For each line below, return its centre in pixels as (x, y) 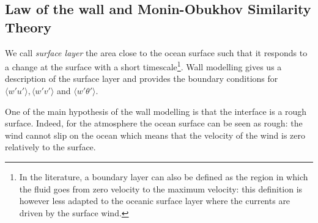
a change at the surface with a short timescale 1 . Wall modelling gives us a (143, 66)
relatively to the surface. (50, 147)
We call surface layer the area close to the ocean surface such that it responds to (156, 52)
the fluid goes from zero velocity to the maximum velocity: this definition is (161, 188)
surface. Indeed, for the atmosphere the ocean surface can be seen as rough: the (154, 123)
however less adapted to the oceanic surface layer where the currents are (155, 201)
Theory (28, 27)
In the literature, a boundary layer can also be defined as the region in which (164, 177)
